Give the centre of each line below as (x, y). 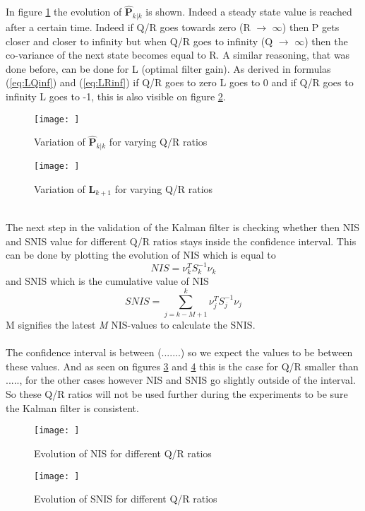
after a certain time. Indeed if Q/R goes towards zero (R (128, 27)
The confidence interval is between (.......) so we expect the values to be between (179, 352)
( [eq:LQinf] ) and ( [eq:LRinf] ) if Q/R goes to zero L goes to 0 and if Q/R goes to (180, 82)
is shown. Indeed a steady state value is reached (249, 12)
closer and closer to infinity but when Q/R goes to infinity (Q (139, 41)
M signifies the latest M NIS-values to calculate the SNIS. (131, 325)
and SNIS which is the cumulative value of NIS (107, 281)
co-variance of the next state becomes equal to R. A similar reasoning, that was (178, 55)
